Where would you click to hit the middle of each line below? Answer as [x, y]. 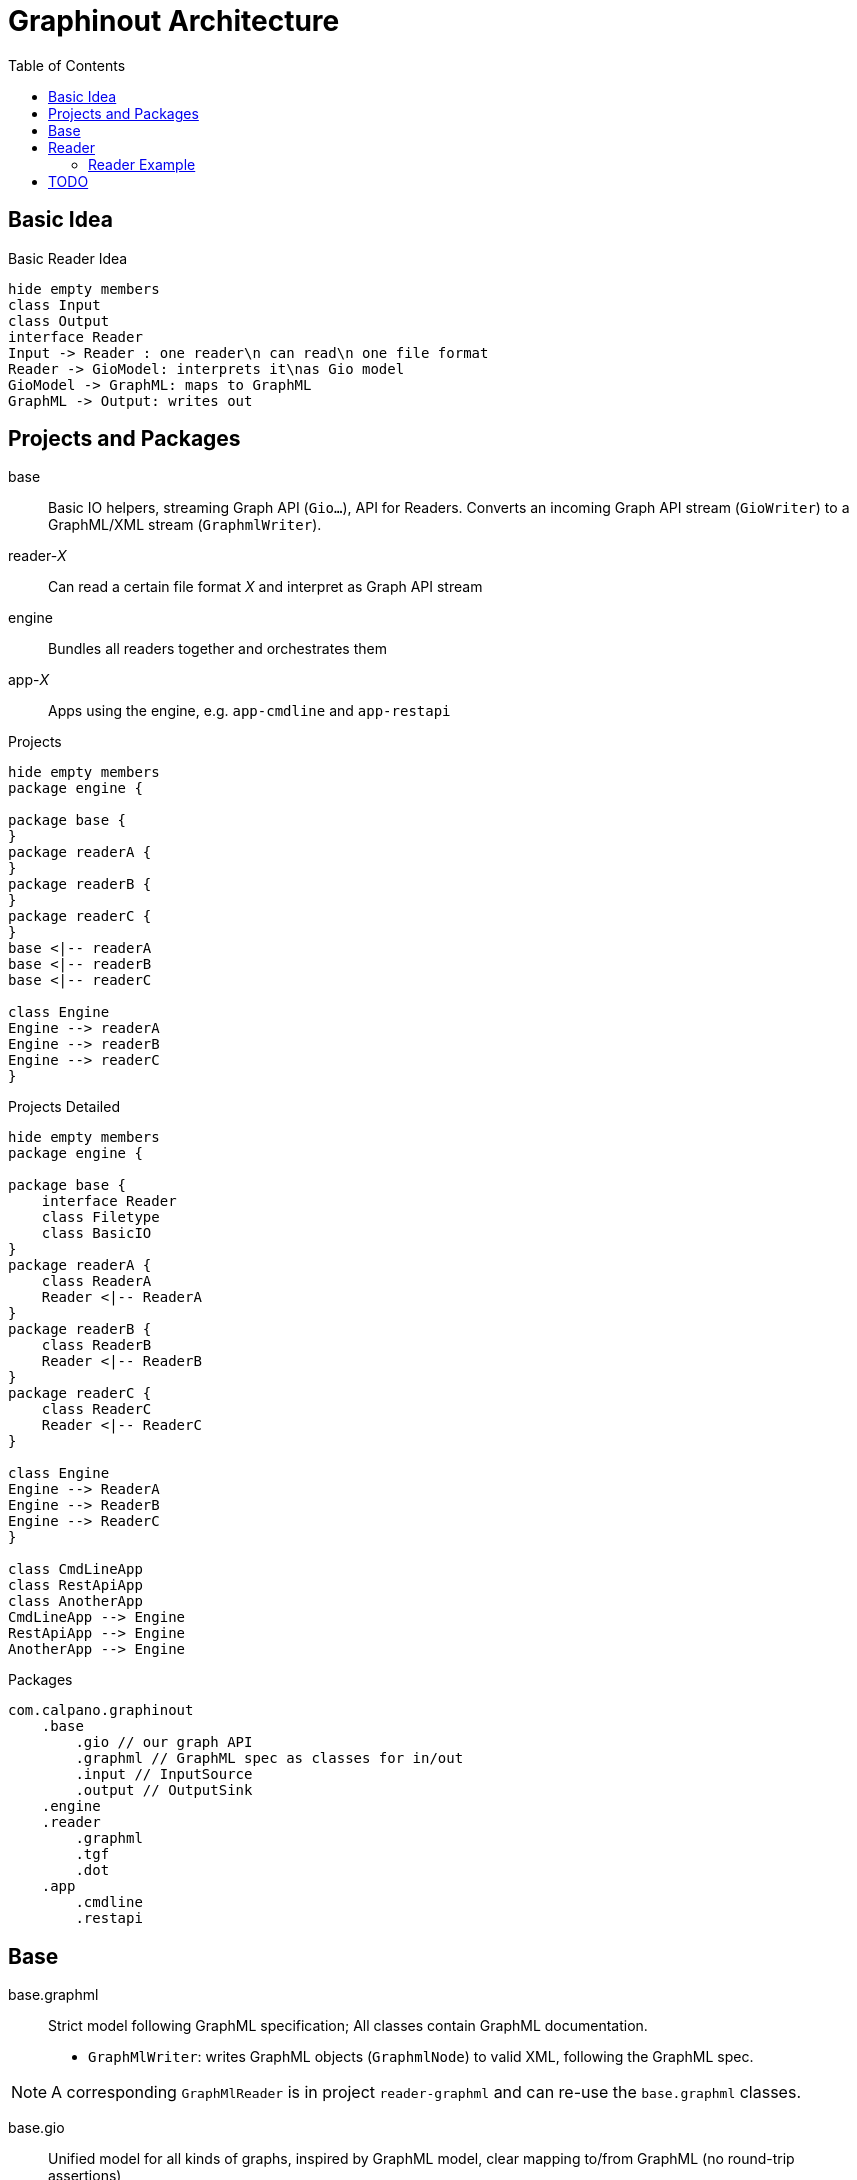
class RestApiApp [75, 1585]
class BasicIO [96, 1233]
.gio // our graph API [164, 1742]
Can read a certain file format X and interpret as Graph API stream [265, 587]
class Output [59, 320]
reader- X [37, 556]
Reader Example [142, 164]
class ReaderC [96, 1409]
